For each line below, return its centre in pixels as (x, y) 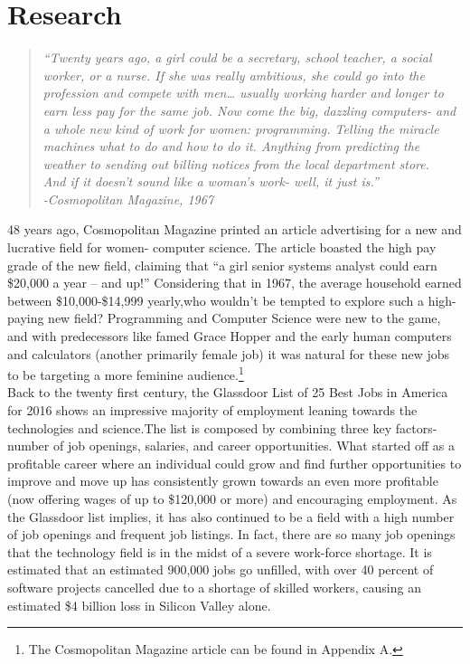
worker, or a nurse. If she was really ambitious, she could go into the (234, 75)
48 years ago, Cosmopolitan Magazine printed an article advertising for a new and (235, 229)
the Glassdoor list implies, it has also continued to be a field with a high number (231, 516)
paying (26, 318)
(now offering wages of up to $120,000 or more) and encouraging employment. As (232, 499)
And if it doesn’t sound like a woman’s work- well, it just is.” (211, 181)
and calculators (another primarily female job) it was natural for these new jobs (229, 353)
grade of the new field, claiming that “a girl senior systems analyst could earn (222, 265)
